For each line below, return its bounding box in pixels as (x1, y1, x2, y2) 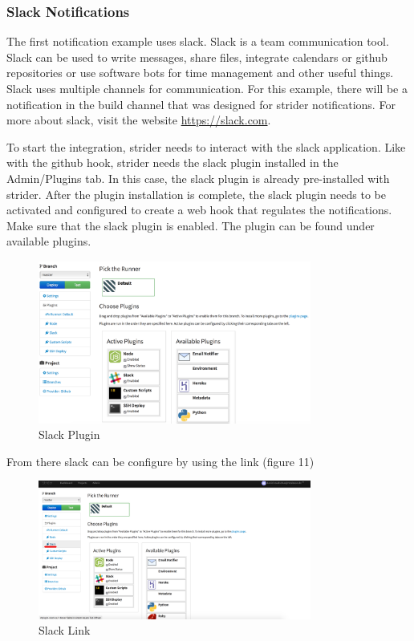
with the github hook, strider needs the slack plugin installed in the (6, 154, 339, 171)
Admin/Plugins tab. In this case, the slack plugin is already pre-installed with (6, 169, 390, 186)
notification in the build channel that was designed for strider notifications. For (6, 95, 396, 112)
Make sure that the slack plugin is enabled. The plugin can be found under (6, 217, 375, 233)
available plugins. (6, 233, 91, 250)
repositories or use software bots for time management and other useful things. (6, 64, 394, 81)
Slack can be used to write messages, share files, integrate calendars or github (6, 48, 388, 65)
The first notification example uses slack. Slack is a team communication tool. (6, 33, 389, 50)
